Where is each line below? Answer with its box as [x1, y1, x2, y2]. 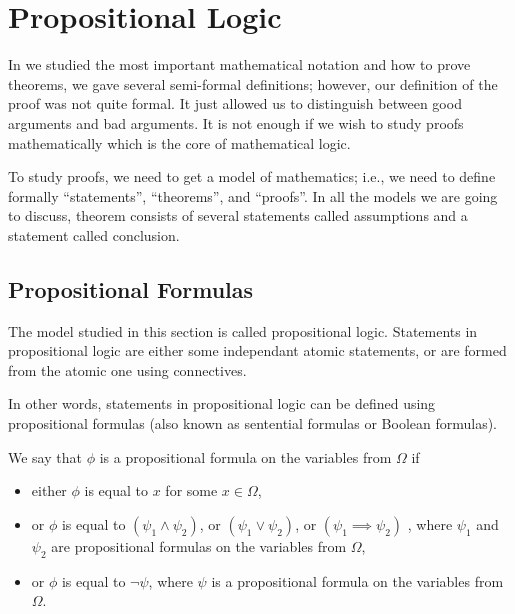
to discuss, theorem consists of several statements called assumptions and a [8, 205, 468, 226]
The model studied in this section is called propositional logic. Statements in [8, 320, 478, 341]
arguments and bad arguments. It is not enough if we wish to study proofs [8, 112, 464, 133]
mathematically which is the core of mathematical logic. [8, 132, 351, 153]
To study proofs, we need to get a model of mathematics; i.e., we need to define [8, 166, 496, 187]
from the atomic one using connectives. [8, 359, 247, 380]
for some [165, 480, 218, 501]
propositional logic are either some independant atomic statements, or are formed [8, 340, 507, 361]
